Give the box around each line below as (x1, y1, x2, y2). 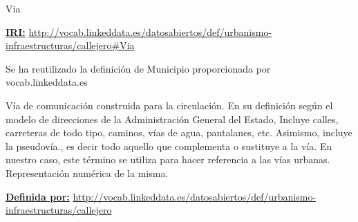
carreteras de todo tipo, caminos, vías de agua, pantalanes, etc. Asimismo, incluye (6, 125, 352, 140)
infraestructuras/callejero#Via (6, 38, 135, 53)
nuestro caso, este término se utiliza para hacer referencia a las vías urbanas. (6, 152, 330, 167)
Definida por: (6, 189, 70, 203)
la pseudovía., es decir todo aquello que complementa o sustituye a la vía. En (6, 138, 332, 153)
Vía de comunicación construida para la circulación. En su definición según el (6, 98, 333, 112)
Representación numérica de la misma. (6, 165, 169, 180)
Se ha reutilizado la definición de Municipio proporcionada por (6, 61, 271, 75)
